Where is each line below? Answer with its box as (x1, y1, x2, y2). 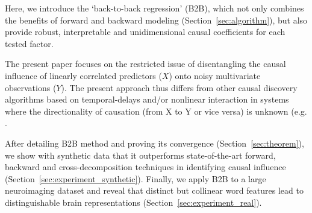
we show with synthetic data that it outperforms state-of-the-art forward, (5, 148, 276, 161)
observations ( (5, 81, 57, 94)
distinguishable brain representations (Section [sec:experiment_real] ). (5, 196, 262, 208)
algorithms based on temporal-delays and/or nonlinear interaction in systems (5, 93, 289, 106)
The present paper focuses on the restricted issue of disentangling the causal (5, 57, 286, 70)
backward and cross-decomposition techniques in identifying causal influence (5, 161, 286, 173)
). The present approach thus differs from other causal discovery (61, 81, 298, 94)
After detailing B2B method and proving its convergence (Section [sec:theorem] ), (5, 136, 304, 149)
